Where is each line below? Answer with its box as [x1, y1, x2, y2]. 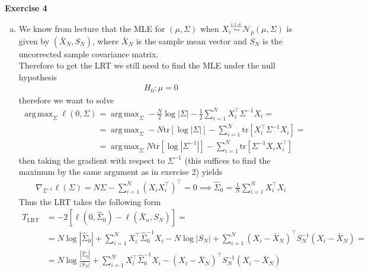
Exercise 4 [5, 2, 47, 14]
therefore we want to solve [18, 93, 114, 106]
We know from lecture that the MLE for [18, 22, 165, 34]
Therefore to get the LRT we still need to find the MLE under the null [18, 59, 275, 71]
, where [92, 34, 119, 47]
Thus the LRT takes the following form [18, 195, 161, 207]
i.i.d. [231, 22, 243, 29]
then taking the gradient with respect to [18, 154, 165, 166]
